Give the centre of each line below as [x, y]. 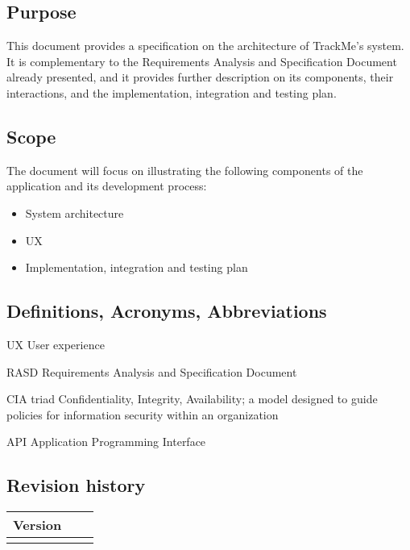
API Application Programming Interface [106, 442]
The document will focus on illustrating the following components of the [185, 170]
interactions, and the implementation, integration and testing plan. [172, 92]
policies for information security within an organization [143, 414]
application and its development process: [107, 186]
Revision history [76, 485]
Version [37, 525]
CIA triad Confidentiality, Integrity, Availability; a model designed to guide [192, 399]
